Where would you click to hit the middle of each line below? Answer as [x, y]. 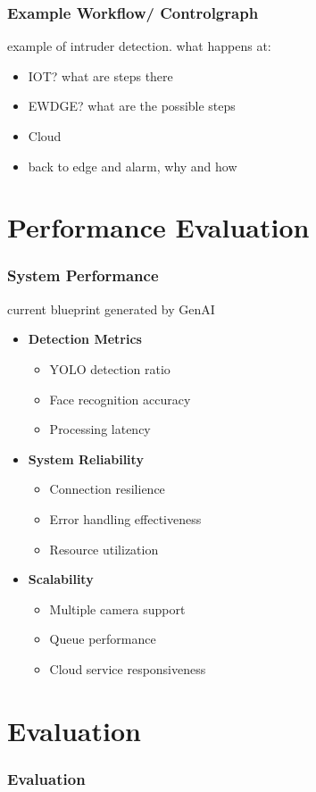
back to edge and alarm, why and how [133, 166]
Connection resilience [107, 489]
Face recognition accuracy [120, 399]
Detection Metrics [85, 339]
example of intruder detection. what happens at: [139, 46]
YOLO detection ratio [110, 368]
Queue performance [103, 639]
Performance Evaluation [158, 227]
